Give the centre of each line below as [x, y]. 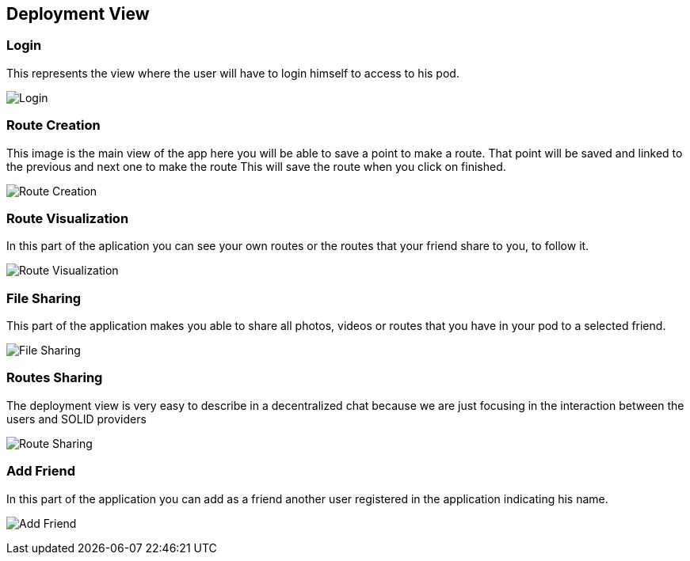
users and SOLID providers [76, 419]
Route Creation [53, 125]
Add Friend [41, 471]
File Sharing [44, 298]
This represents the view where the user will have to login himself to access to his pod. [233, 73]
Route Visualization [68, 218]
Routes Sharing [55, 378]
